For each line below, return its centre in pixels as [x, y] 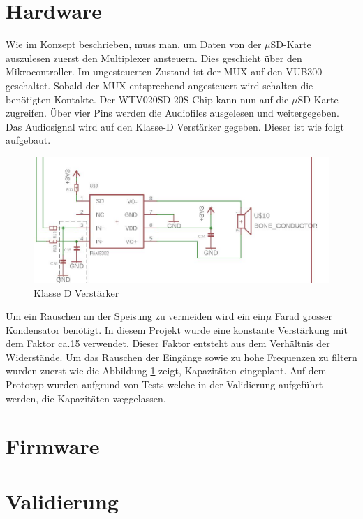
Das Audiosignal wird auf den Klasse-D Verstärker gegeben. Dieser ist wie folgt [175, 126]
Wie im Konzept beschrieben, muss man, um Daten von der [134, 44]
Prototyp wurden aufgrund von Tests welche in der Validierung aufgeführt [164, 385]
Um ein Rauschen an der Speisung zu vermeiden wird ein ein [136, 316]
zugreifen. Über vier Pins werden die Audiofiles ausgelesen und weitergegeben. [172, 113]
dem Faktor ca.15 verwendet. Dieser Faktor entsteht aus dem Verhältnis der [168, 343]
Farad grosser [303, 316]
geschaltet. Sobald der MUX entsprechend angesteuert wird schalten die [160, 85]
